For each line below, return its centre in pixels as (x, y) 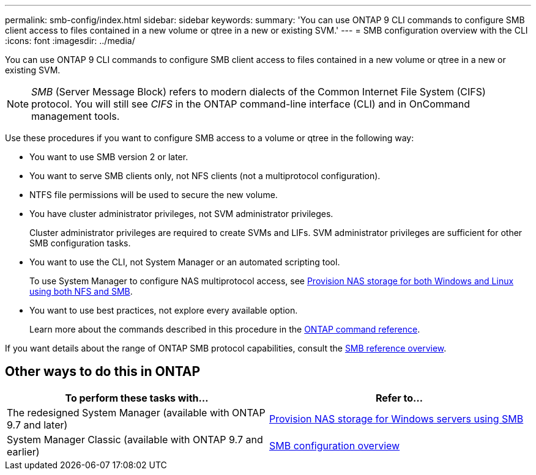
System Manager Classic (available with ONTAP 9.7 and (135, 439)
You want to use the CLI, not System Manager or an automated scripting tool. (185, 262)
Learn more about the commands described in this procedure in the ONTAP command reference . (225, 329)
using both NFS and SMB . (81, 291)
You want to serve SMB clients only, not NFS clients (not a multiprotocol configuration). (205, 176)
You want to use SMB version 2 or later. (109, 157)
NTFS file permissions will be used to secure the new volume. (154, 195)
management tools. (76, 116)
